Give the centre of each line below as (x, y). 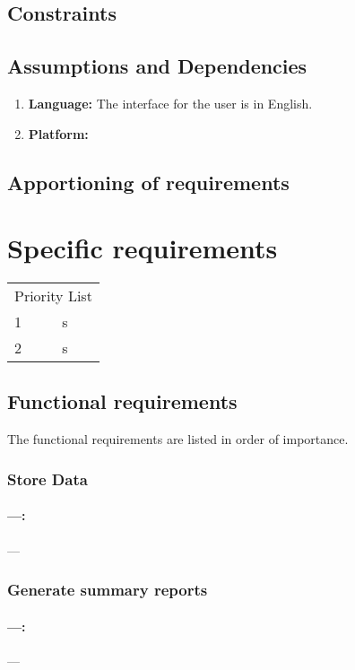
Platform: (58, 133)
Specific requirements (143, 248)
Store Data (48, 479)
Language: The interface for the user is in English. (170, 103)
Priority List (53, 296)
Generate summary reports (108, 590)
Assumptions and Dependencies (157, 66)
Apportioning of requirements (148, 182)
